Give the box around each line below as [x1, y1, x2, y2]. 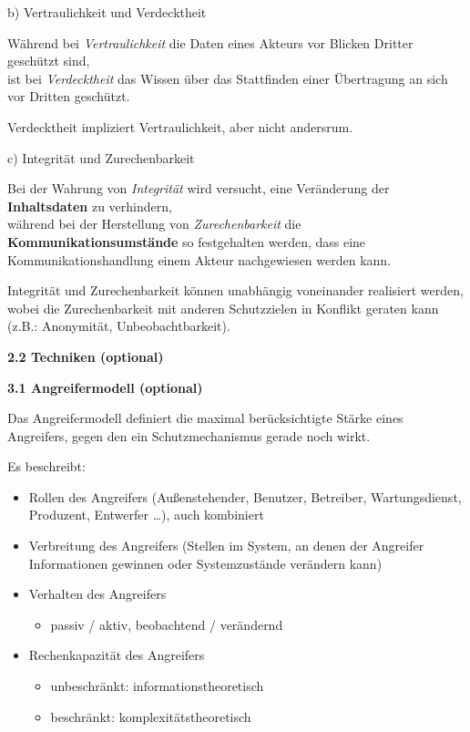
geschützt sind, [7, 51, 90, 70]
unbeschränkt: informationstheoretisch [50, 676, 264, 696]
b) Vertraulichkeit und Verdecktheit [7, 3, 207, 21]
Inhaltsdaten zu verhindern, [7, 196, 172, 215]
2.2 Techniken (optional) [7, 346, 164, 366]
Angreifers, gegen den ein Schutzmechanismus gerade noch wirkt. [7, 426, 371, 445]
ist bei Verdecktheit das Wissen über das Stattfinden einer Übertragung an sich [7, 68, 448, 88]
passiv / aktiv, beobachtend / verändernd [50, 614, 283, 634]
